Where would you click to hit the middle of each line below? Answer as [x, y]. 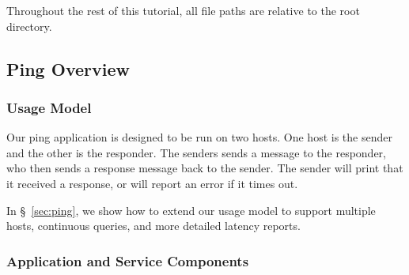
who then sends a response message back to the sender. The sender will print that [205, 168]
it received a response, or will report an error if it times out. [152, 183]
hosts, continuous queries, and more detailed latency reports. [153, 226]
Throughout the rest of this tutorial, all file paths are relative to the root [183, 10]
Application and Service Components [128, 260]
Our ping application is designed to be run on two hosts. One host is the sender [199, 137]
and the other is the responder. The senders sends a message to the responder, [196, 152]
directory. [29, 26]
